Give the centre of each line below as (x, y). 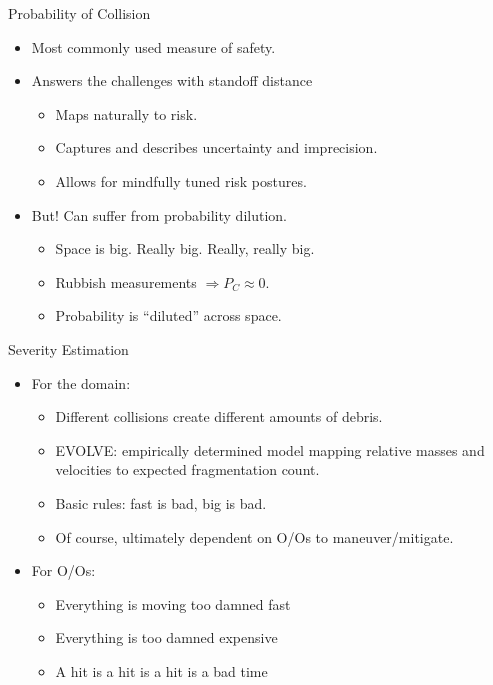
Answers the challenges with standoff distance (172, 80)
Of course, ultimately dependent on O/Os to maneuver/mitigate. (254, 536)
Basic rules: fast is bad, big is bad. (161, 502)
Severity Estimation (68, 348)
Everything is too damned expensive (166, 637)
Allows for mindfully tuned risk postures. (181, 180)
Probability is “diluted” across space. (168, 315)
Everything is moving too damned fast (173, 603)
